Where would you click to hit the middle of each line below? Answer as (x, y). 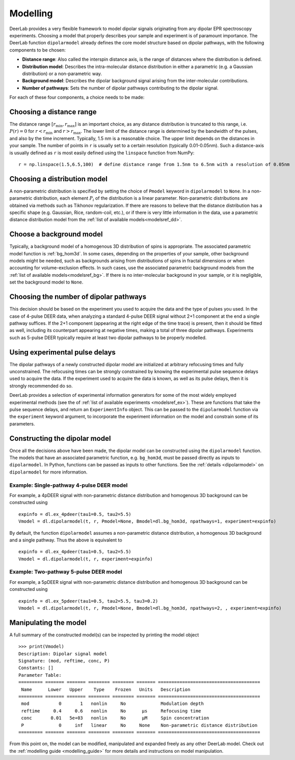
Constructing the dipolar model (60, 438)
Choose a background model (56, 234)
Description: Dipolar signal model (63, 654)
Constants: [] (36, 668)
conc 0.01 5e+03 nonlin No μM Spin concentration (115, 718)
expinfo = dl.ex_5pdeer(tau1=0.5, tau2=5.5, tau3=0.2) (88, 601)
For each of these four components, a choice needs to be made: (77, 98)
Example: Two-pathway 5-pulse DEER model (66, 572)
